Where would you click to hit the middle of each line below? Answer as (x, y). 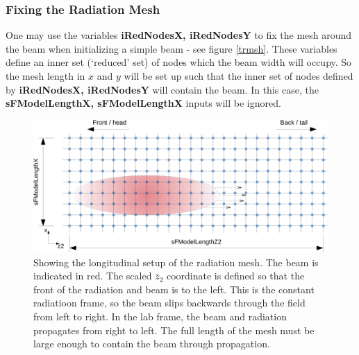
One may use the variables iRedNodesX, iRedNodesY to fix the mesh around (179, 35)
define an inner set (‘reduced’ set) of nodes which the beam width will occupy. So (179, 62)
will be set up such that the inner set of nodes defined (239, 76)
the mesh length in (45, 76)
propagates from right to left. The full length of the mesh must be (174, 330)
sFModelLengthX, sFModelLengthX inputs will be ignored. (143, 103)
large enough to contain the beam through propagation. (152, 344)
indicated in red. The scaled (93, 276)
